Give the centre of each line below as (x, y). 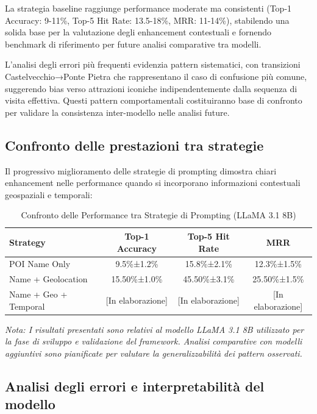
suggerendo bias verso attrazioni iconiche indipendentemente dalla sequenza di (151, 88)
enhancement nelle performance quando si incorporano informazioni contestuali (153, 183)
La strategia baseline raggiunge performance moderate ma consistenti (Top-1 (148, 8)
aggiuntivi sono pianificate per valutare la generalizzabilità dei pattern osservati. (154, 353)
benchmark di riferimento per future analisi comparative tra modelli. (133, 44)
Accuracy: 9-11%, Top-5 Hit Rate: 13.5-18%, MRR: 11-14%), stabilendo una (147, 20)
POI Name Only (40, 264)
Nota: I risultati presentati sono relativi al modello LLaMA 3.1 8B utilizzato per (155, 329)
